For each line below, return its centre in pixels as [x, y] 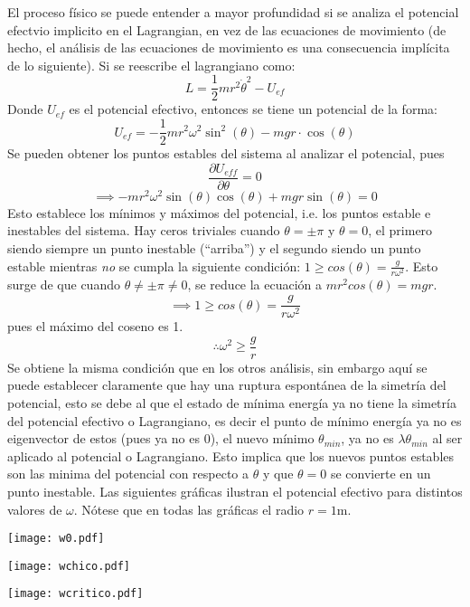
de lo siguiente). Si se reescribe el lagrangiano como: [151, 65]
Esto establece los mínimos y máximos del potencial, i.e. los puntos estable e [219, 212]
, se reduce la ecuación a [255, 285]
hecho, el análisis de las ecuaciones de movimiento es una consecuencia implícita [229, 47]
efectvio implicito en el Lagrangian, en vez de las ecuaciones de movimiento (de [227, 29]
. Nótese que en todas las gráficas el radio [189, 509]
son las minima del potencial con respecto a [128, 474]
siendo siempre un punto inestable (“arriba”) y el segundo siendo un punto [214, 248]
